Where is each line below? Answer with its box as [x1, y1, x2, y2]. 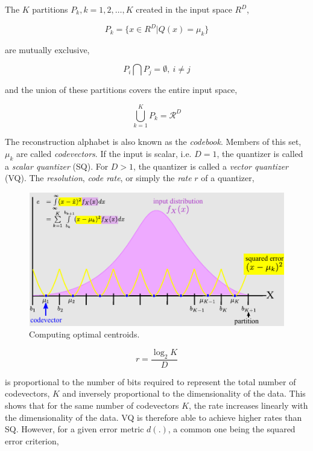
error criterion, [5, 434, 59, 447]
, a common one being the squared [168, 423, 296, 435]
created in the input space [136, 3, 232, 15]
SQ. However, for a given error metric [5, 423, 144, 435]
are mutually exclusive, [5, 43, 90, 56]
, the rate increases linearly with [189, 398, 308, 411]
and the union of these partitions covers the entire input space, [5, 83, 238, 96]
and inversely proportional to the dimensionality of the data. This [62, 387, 306, 400]
